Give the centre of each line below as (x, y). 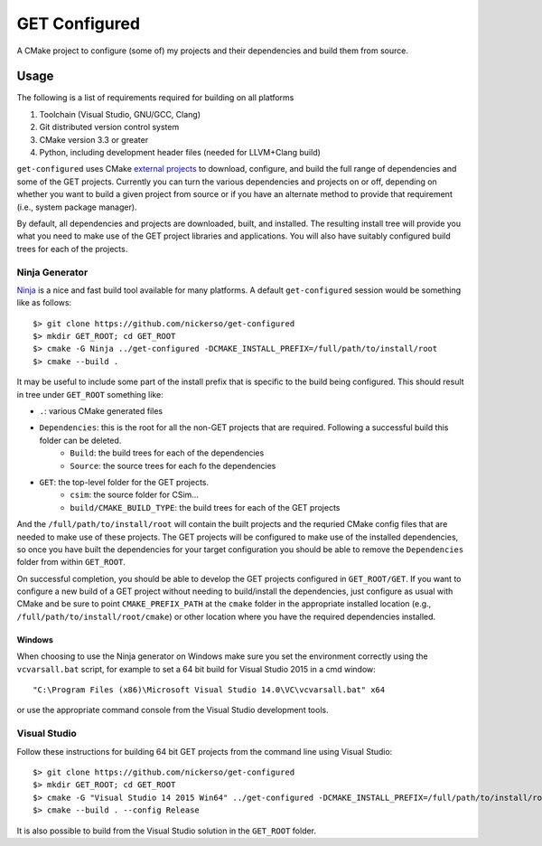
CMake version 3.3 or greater (94, 139)
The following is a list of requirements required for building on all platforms (155, 98)
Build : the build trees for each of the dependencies (167, 453)
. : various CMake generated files (101, 411)
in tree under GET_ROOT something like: (90, 394)
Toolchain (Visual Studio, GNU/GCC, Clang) (120, 114)
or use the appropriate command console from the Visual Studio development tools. (173, 710)
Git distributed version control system (109, 127)
